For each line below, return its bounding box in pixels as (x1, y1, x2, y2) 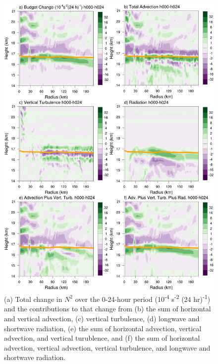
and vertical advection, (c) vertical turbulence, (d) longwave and (4, 313, 200, 324)
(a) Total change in (4, 293, 62, 304)
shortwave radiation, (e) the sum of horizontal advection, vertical (4, 323, 202, 333)
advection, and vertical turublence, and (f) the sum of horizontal (4, 333, 200, 343)
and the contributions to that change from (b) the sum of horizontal (4, 303, 211, 314)
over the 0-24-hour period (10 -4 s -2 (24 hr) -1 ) (75, 292, 211, 304)
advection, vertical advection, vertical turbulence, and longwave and (4, 342, 211, 353)
